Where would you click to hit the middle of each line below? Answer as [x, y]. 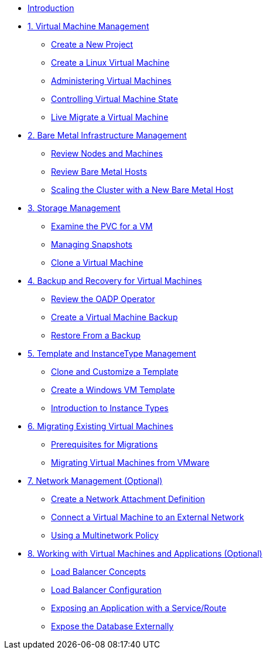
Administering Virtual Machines [111, 81]
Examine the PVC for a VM [102, 226]
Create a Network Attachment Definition [128, 499]
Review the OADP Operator [103, 299]
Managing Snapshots [92, 244]
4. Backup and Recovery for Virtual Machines [115, 281]
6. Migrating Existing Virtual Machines [100, 426]
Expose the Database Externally [112, 626]
